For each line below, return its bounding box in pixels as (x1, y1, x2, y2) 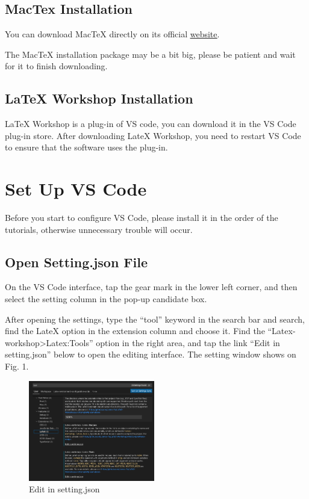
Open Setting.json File (5, 252, 148, 271)
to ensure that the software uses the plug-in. (5, 141, 168, 153)
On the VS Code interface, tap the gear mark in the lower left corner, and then (5, 280, 298, 293)
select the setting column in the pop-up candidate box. (5, 293, 207, 305)
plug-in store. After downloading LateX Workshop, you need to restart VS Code (5, 129, 301, 141)
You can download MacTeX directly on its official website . (5, 28, 220, 40)
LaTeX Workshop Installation (5, 89, 193, 108)
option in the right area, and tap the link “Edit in (96, 336, 280, 349)
